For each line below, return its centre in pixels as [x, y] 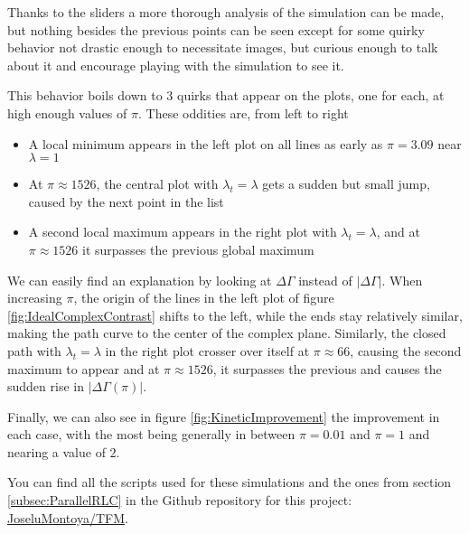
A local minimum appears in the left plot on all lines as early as [206, 143]
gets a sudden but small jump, [346, 184]
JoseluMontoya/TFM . [68, 517]
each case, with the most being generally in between [151, 434]
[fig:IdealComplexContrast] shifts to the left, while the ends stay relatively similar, [235, 315]
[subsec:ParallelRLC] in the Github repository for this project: [180, 500]
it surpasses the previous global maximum [198, 249]
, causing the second [406, 350]
